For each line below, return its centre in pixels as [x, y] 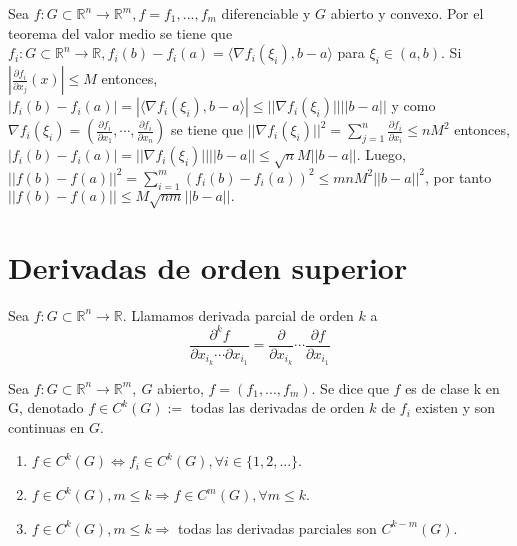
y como [413, 105]
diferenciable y [266, 13]
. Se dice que [350, 387]
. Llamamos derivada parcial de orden [238, 314]
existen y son [455, 407]
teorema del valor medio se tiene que [120, 32]
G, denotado [46, 407]
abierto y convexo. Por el [407, 13]
